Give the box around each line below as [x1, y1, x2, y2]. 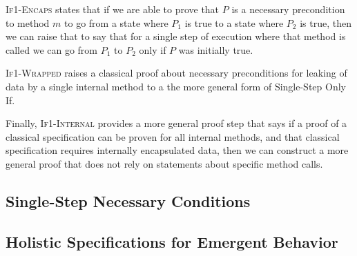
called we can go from [6, 42, 98, 57]
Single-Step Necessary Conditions [6, 190, 251, 211]
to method [6, 15, 50, 30]
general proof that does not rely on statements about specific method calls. [6, 156, 323, 170]
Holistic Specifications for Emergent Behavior [6, 230, 338, 252]
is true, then [300, 15, 351, 30]
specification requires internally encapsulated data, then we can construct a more [6, 143, 349, 157]
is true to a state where [184, 15, 284, 30]
